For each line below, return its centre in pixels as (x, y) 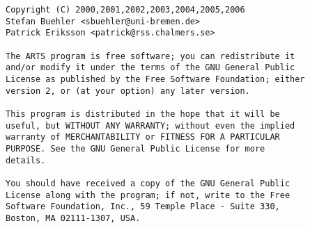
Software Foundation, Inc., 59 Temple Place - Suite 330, (143, 207)
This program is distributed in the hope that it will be (143, 114)
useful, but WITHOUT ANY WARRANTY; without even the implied (150, 125)
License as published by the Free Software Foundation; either (155, 79)
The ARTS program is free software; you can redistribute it (150, 56)
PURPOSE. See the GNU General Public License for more (135, 148)
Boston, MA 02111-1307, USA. (73, 218)
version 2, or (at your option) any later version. (128, 91)
